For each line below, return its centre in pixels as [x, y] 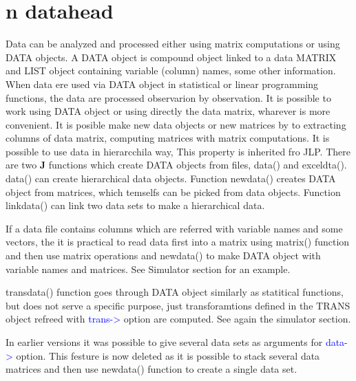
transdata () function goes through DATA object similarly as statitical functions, [175, 292]
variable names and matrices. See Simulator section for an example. [148, 269]
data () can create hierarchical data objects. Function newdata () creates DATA [171, 178]
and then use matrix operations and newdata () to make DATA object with [163, 255]
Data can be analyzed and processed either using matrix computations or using [173, 44]
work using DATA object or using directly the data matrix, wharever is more [168, 111]
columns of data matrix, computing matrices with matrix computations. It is [168, 138]
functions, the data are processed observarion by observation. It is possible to [168, 97]
